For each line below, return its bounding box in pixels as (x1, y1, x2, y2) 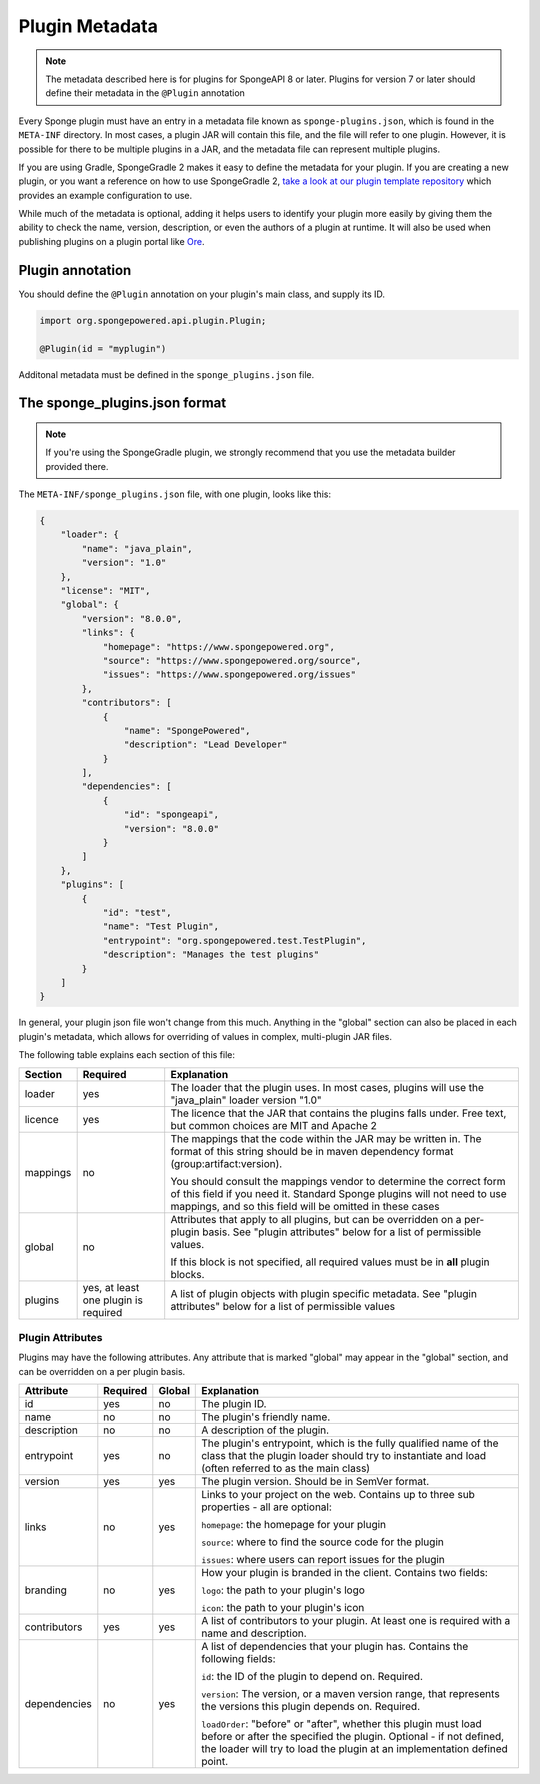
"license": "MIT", (60, 585, 151, 597)
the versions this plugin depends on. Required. (201, 1700, 420, 1714)
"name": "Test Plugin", (102, 921, 220, 932)
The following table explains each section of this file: (18, 1049, 235, 1061)
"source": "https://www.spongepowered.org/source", (102, 655, 362, 666)
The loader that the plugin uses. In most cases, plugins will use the (170, 1080, 485, 1094)
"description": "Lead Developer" (123, 739, 288, 750)
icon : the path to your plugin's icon (201, 1601, 365, 1615)
